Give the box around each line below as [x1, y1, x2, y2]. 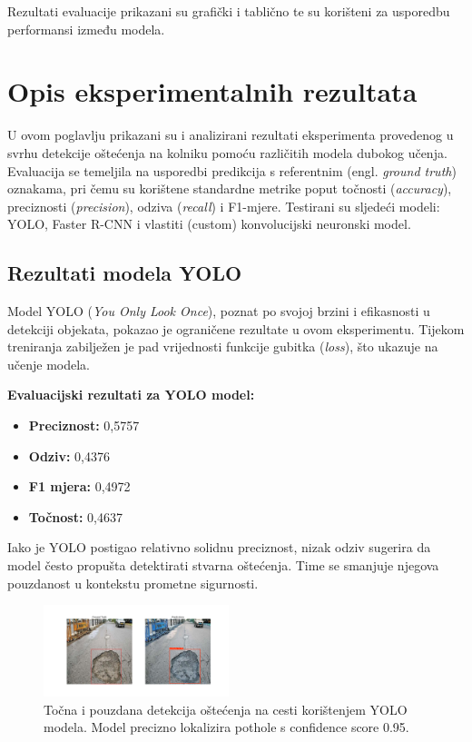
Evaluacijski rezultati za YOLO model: [7, 385, 255, 404]
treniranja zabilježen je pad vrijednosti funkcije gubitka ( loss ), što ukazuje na [7, 337, 438, 356]
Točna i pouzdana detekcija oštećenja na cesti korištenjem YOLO [44, 699, 408, 718]
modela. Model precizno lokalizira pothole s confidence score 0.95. [44, 717, 409, 737]
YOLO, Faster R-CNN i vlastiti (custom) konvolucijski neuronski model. [7, 214, 411, 233]
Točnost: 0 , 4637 [28, 507, 123, 526]
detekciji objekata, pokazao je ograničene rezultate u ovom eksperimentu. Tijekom [7, 319, 465, 338]
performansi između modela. [7, 19, 165, 38]
